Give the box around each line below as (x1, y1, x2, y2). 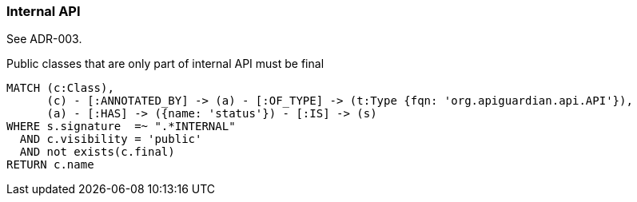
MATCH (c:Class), (6, 81, 114, 95)
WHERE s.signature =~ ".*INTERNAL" (6, 120, 236, 133)
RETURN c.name (6, 158, 94, 172)
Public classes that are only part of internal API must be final (6, 57, 324, 71)
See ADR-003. (6, 32, 82, 46)
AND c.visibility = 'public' (19, 133, 202, 146)
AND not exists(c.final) (19, 145, 175, 159)
